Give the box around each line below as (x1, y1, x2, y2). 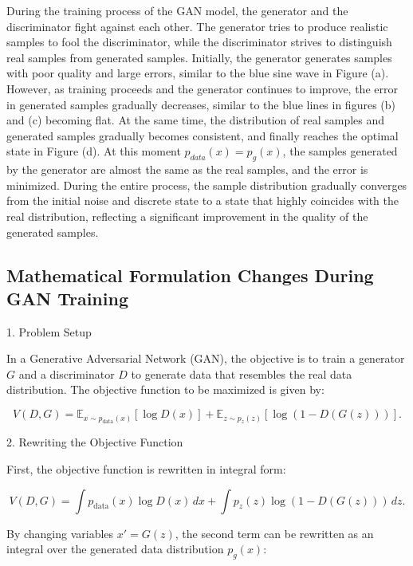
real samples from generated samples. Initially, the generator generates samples (6, 49, 392, 65)
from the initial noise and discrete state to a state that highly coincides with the (6, 192, 399, 209)
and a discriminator (18, 365, 115, 382)
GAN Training (6, 285, 128, 310)
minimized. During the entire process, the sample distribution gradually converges (6, 176, 407, 193)
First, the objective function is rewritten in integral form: (6, 461, 286, 478)
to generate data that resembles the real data (131, 365, 352, 382)
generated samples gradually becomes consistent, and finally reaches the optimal (6, 127, 399, 143)
